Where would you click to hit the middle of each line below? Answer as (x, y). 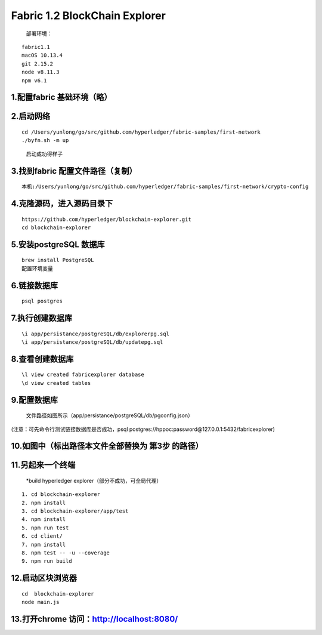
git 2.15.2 (38, 64)
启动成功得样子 (44, 154)
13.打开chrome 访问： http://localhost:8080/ (95, 619)
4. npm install (44, 520)
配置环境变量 (37, 268)
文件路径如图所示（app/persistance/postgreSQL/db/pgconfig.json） (110, 415)
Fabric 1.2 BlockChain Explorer (89, 16)
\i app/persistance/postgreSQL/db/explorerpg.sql (96, 334)
